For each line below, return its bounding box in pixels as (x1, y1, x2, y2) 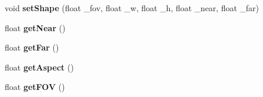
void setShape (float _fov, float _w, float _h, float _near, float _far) (5, 2, 259, 14)
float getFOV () (5, 81, 65, 93)
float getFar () (5, 41, 59, 53)
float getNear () (5, 21, 66, 34)
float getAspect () (5, 61, 74, 73)
